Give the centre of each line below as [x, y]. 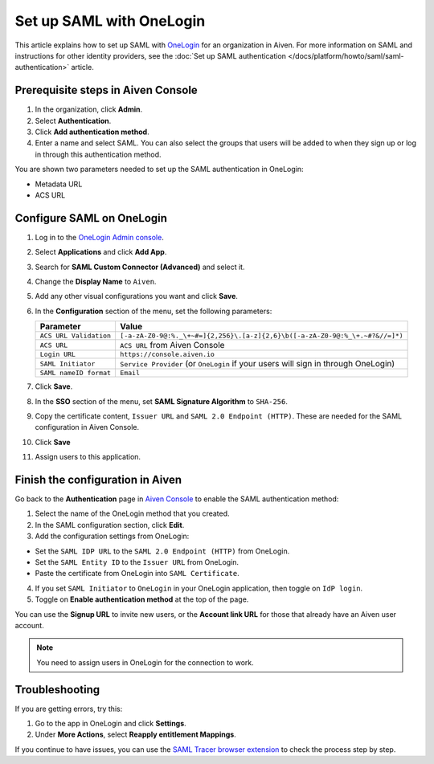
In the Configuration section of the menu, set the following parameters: [154, 311]
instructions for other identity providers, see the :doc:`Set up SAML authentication [151, 55]
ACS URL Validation [76, 336]
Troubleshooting [57, 690]
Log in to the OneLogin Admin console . [99, 237]
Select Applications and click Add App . [101, 252]
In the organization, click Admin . [89, 109]
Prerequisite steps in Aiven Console [106, 90]
